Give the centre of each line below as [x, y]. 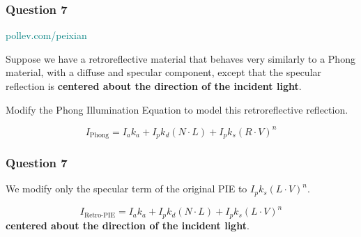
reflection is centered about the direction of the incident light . [154, 86]
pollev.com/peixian [46, 35]
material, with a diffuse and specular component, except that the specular [164, 72]
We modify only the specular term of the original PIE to [126, 189]
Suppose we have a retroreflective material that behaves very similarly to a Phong [180, 58]
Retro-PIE [100, 215]
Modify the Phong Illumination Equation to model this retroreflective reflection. [177, 109]
